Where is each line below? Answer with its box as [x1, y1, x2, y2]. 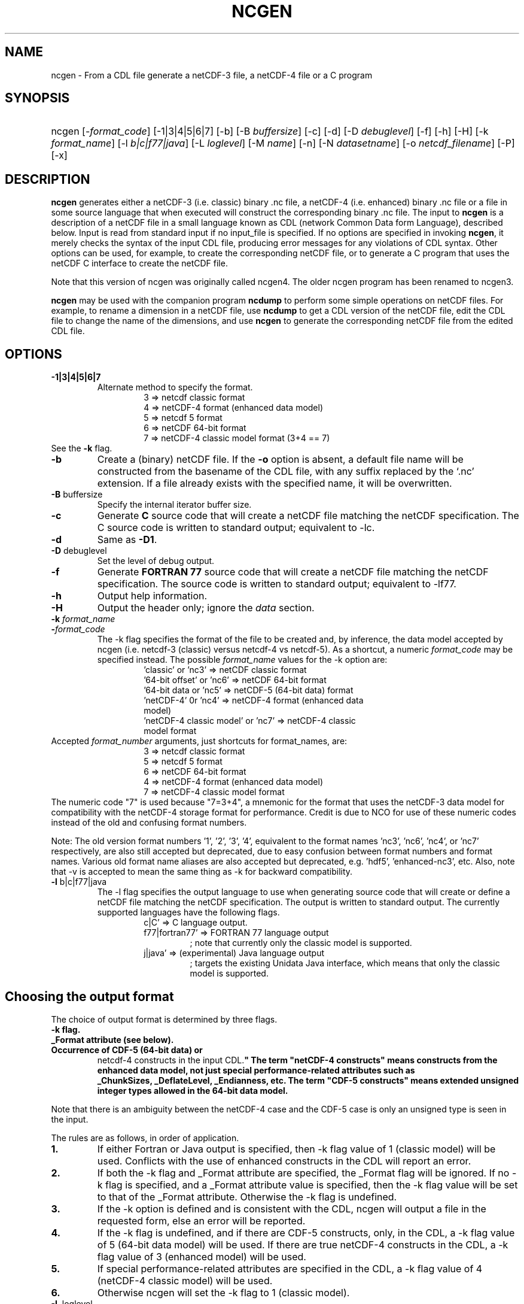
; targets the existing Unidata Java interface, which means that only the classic [190, 958, 500, 969]
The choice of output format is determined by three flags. [51, 1014, 278, 1024]
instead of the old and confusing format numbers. [51, 817, 247, 828]
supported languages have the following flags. [97, 907, 280, 918]
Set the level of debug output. [97, 556, 215, 566]
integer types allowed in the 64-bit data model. [97, 1085, 288, 1096]
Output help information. [97, 590, 208, 602]
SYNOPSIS [5, 90, 70, 106]
